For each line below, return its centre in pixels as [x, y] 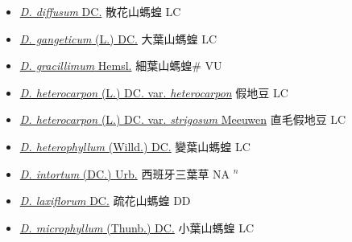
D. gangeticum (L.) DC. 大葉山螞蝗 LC [118, 38]
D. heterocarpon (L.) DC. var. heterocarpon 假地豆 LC [154, 92]
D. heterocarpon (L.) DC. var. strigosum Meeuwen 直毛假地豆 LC [183, 119]
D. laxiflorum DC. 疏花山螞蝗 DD [105, 201]
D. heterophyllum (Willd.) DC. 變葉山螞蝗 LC [135, 146]
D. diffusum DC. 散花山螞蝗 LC [100, 11]
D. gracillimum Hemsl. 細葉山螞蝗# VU [121, 66]
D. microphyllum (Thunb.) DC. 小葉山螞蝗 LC [137, 227]
